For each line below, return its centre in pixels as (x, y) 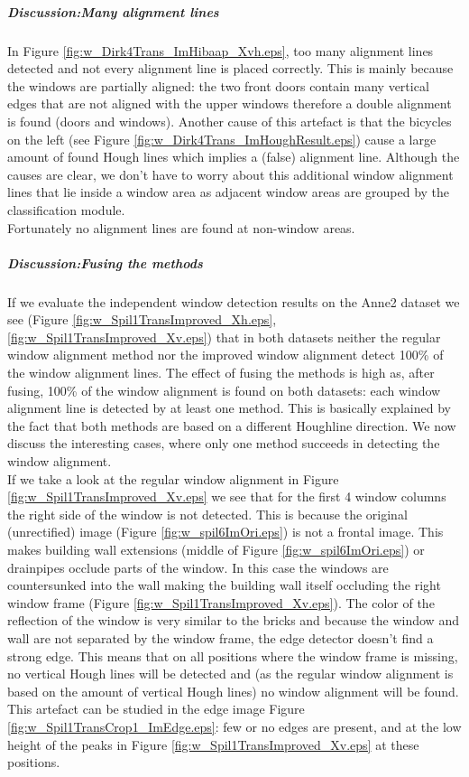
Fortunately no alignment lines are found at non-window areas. (181, 227)
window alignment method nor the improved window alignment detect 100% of (225, 355)
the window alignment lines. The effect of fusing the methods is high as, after (221, 373)
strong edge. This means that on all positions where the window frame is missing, (233, 655)
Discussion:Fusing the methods (105, 262)
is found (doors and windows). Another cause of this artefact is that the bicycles (230, 121)
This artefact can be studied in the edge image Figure (156, 709)
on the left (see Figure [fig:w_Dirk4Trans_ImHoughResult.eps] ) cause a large (222, 139)
